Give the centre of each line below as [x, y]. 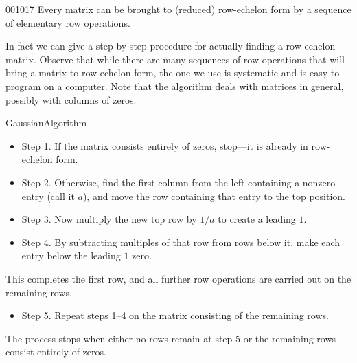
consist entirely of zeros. [56, 352]
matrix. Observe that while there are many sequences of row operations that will [175, 59]
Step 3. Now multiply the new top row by [109, 219]
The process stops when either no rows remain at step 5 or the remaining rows [171, 338]
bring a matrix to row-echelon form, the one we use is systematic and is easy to [173, 73]
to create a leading [257, 219]
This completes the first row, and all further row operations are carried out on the [178, 278]
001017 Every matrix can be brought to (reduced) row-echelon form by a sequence [178, 9]
